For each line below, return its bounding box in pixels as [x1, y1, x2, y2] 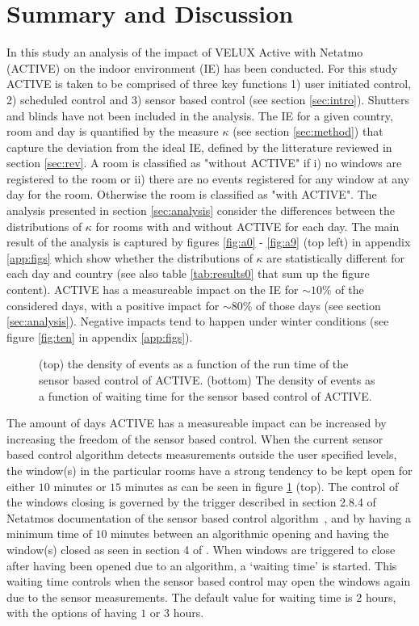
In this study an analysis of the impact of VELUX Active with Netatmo [6, 44, 363, 61]
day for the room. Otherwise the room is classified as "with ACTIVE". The [6, 186, 377, 203]
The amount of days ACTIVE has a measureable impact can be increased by [6, 414, 387, 431]
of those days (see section [256, 296, 381, 313]
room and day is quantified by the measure [6, 123, 219, 140]
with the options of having [6, 604, 137, 621]
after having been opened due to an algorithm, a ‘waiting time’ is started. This [6, 557, 397, 573]
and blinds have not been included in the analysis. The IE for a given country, [6, 107, 393, 124]
